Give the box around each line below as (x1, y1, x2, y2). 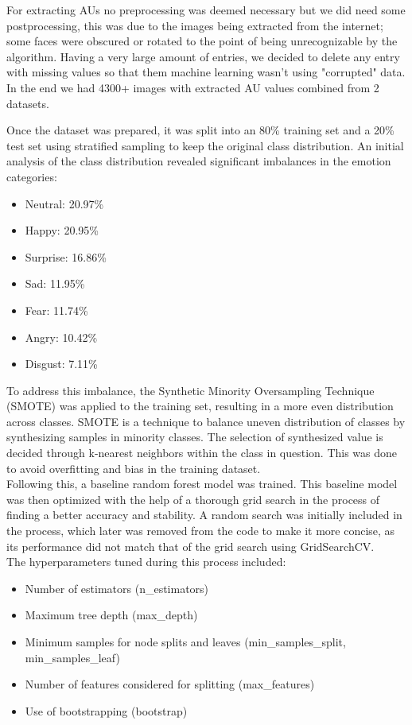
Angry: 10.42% (25, 328, 98, 345)
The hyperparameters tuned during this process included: (6, 553, 286, 570)
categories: (6, 168, 57, 184)
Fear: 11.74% (25, 301, 88, 318)
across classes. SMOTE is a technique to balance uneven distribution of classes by (6, 413, 406, 429)
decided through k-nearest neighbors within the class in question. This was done (6, 444, 398, 461)
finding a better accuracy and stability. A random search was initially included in (6, 506, 402, 523)
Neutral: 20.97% (25, 195, 104, 211)
